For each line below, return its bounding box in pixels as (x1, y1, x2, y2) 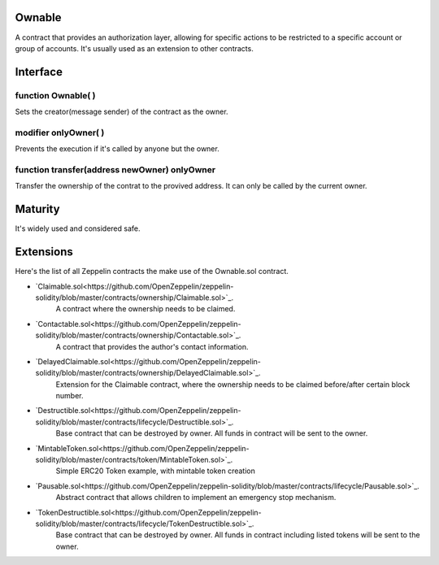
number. (55, 391, 84, 401)
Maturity (15, 202, 60, 216)
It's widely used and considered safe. (15, 224, 141, 233)
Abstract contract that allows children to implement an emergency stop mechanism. (55, 493, 337, 502)
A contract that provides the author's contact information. (55, 341, 249, 351)
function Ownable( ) (15, 89, 96, 101)
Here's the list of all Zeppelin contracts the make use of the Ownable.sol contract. (15, 267, 289, 276)
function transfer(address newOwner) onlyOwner (15, 163, 215, 175)
